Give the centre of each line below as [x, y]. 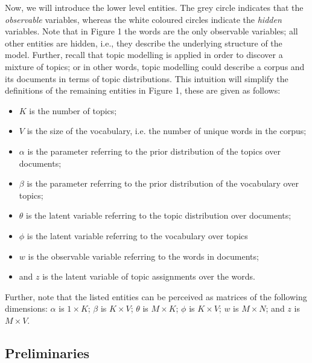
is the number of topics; [73, 110]
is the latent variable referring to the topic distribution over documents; [159, 215]
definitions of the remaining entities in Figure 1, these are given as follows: [143, 90]
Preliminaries [47, 352]
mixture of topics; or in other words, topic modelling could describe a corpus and [155, 66]
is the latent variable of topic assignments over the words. [149, 276]
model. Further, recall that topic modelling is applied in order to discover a [144, 55]
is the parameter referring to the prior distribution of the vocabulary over [163, 183]
